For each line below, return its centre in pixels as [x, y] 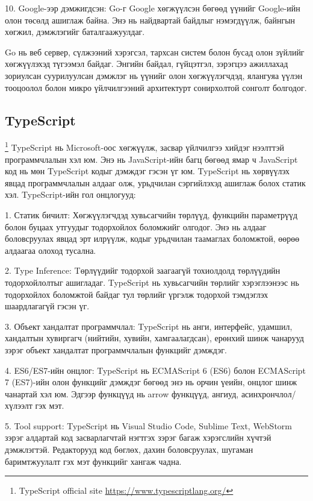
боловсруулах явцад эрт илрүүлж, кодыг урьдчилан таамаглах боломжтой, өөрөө [152, 238]
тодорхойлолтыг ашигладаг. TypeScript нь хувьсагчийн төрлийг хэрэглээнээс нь [152, 282]
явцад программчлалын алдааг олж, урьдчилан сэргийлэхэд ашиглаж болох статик [155, 182]
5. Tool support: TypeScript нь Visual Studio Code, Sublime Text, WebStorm [148, 425]
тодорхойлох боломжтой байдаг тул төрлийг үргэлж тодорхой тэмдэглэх [137, 294]
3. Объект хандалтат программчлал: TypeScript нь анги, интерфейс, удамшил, [149, 326]
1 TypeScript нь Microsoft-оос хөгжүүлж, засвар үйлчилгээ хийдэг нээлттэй [144, 147]
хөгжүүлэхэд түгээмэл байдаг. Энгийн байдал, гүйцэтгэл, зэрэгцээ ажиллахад [147, 64]
